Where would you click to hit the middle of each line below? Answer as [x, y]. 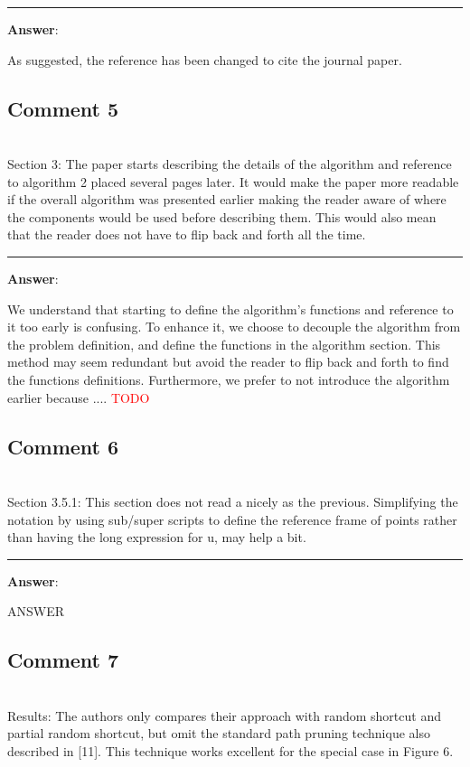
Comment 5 [63, 108]
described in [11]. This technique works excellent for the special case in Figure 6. [230, 750]
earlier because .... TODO [79, 397]
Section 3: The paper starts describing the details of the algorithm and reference [230, 163]
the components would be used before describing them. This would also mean [222, 216]
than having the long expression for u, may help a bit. [157, 537]
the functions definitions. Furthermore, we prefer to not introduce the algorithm [229, 379]
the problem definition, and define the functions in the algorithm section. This [224, 344]
